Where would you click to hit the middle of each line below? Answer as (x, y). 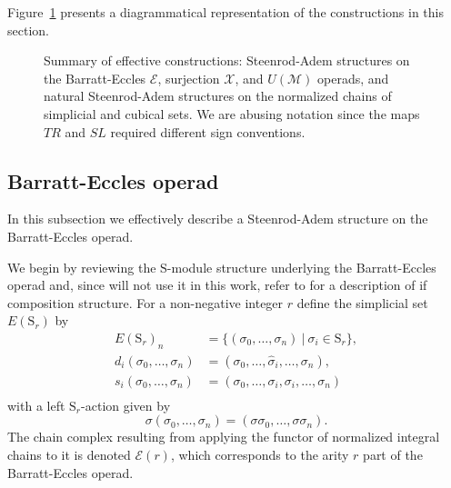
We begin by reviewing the (82, 267)
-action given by (126, 405)
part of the (393, 455)
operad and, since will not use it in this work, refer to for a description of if (217, 285)
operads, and (353, 78)
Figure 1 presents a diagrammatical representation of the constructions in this (226, 12)
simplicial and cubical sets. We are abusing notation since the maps (232, 113)
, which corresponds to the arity (260, 455)
